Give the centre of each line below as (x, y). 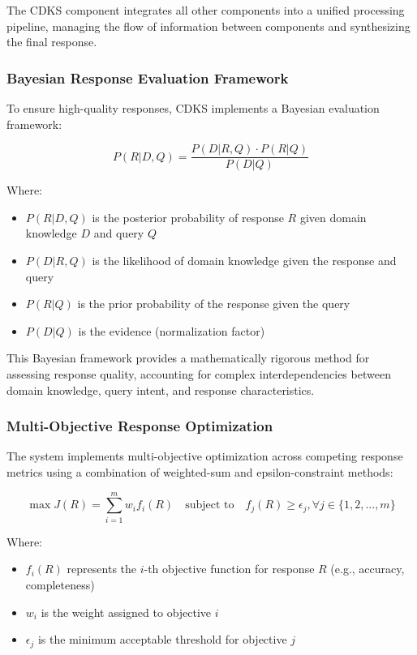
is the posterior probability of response (188, 217)
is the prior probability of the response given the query (214, 304)
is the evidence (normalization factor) (172, 330)
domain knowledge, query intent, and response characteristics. (161, 390)
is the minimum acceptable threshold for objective (162, 639)
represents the (102, 569)
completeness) (60, 584)
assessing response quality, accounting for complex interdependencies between (199, 374)
